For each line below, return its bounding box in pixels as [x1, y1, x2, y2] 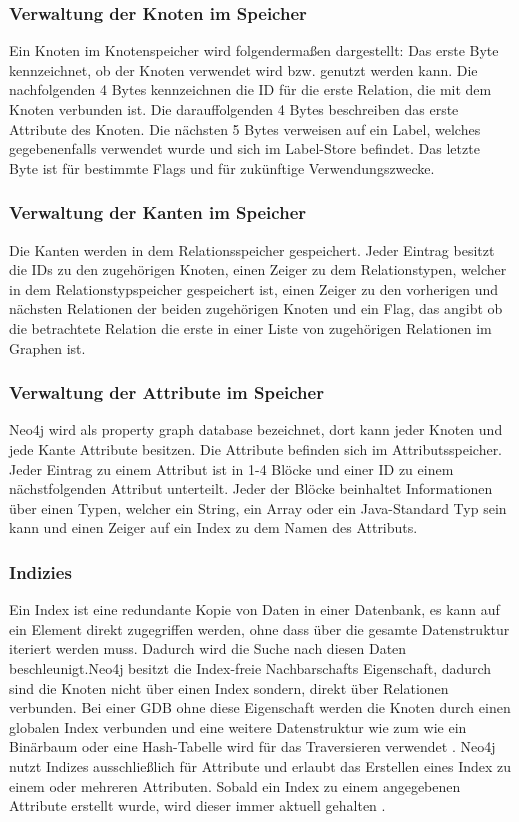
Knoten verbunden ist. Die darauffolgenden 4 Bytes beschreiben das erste [9, 99, 459, 119]
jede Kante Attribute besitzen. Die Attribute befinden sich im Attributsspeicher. [9, 438, 503, 459]
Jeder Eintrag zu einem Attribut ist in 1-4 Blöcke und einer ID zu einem [9, 458, 454, 479]
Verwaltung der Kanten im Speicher [9, 200, 307, 225]
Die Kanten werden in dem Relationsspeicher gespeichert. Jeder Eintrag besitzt [9, 239, 495, 260]
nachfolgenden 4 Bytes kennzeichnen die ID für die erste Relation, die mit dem [9, 79, 492, 100]
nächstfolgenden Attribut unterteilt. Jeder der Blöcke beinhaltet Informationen [9, 478, 493, 499]
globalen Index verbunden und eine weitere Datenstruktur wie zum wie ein [9, 716, 467, 737]
